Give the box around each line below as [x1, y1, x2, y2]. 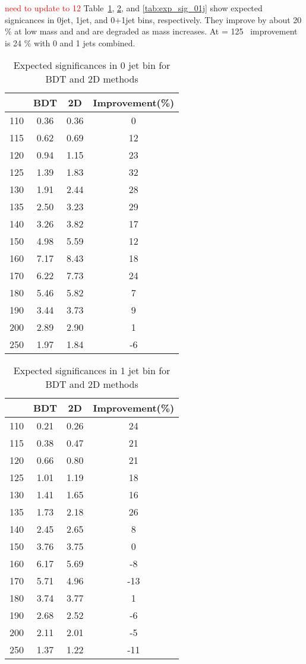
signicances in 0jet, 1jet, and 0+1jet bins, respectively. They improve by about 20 [5, 13, 302, 26]
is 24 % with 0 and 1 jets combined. [5, 36, 135, 49]
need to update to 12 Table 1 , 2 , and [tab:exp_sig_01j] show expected [5, 2, 263, 14]
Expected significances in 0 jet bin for [13, 58, 171, 72]
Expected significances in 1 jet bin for [13, 363, 171, 378]
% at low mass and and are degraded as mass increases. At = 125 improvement [5, 25, 298, 37]
